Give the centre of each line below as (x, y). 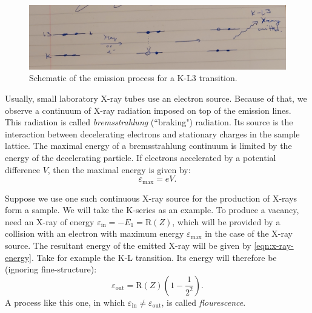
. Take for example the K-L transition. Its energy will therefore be (154, 257)
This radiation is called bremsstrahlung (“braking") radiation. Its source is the (149, 122)
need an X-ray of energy (50, 221)
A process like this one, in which (65, 302)
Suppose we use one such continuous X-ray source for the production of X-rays (151, 198)
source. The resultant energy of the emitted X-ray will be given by (128, 245)
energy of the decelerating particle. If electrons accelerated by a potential (141, 157)
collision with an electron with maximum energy (95, 233)
